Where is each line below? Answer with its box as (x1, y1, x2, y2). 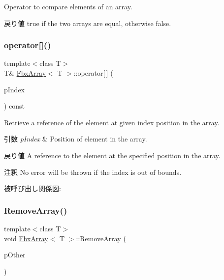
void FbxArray (4, 233, 48, 243)
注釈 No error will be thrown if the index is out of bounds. (4, 167, 182, 177)
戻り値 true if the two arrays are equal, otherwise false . (4, 18, 171, 28)
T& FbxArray (4, 68, 46, 78)
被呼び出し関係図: (4, 183, 61, 194)
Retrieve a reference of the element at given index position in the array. (4, 117, 220, 127)
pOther (4, 250, 26, 260)
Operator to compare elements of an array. (4, 1, 132, 11)
